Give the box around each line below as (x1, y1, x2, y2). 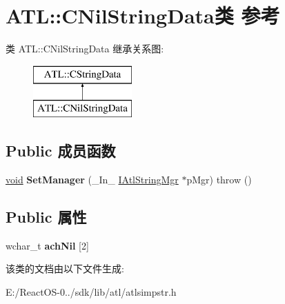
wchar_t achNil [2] (6, 238, 89, 252)
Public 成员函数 (6, 140, 116, 161)
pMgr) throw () (186, 172, 252, 187)
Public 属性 (6, 206, 87, 227)
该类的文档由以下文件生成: (6, 261, 124, 276)
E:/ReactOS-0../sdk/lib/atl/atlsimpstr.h (6, 285, 177, 299)
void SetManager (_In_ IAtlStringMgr (6, 172, 179, 187)
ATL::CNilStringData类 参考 (6, 1, 280, 30)
